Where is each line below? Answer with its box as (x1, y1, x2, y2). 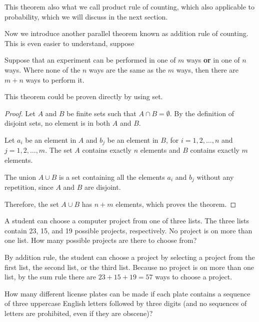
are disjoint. (84, 182, 121, 192)
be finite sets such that (66, 108, 136, 118)
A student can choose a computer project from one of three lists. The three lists (4, 215, 249, 226)
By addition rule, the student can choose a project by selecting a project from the (4, 252, 255, 262)
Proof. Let (4, 108, 35, 118)
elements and (140, 145, 180, 155)
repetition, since (4, 182, 53, 192)
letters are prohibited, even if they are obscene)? (4, 307, 153, 318)
